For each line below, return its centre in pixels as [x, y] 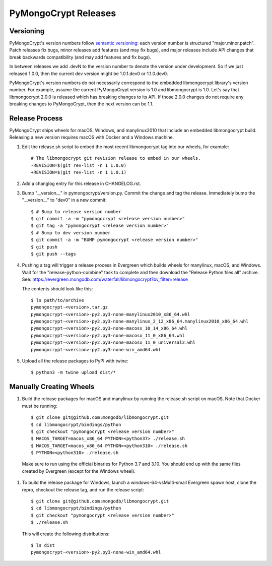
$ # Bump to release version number [76, 211]
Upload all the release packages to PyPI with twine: [75, 361]
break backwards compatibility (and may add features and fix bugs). [80, 57]
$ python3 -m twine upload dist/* [73, 372]
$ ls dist [43, 545]
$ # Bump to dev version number [71, 233]
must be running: [40, 406]
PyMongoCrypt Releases [63, 13]
